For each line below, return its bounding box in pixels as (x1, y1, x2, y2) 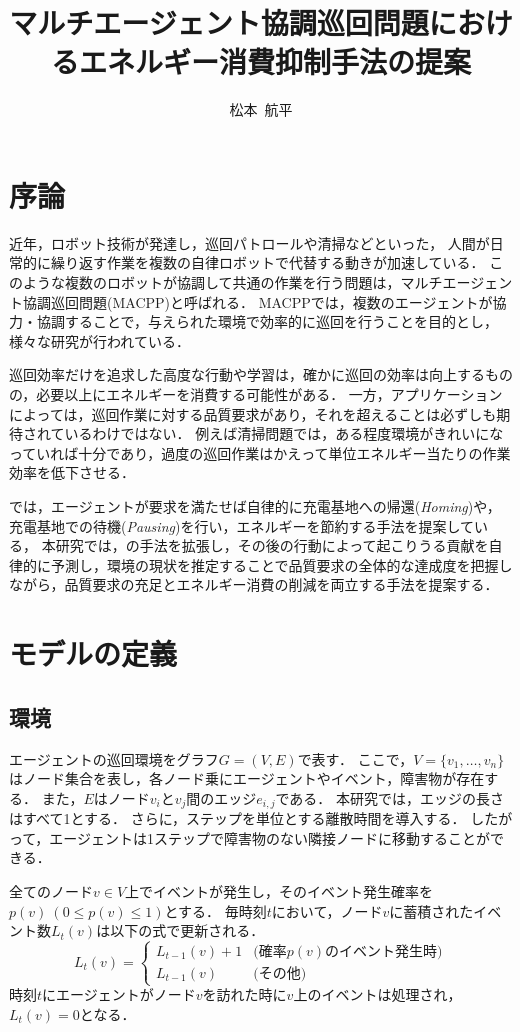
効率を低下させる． (9, 462, 135, 483)
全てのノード (9, 880, 93, 901)
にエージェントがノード (42, 984, 196, 1005)
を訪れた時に (202, 984, 287, 1005)
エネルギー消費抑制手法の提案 (78, 41, 471, 82)
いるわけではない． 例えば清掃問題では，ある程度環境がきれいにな (64, 423, 504, 444)
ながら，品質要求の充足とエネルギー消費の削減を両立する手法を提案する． (9, 574, 499, 595)
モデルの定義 (9, 633, 178, 674)
